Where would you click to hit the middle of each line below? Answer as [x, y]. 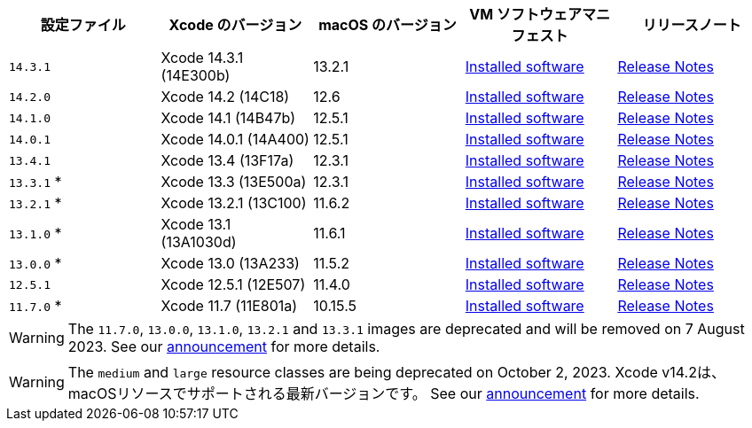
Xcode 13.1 [196, 224]
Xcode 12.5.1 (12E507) [233, 284]
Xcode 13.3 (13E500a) [234, 182]
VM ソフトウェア [525, 14]
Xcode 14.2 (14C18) [225, 97]
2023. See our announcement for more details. [224, 346]
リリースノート [692, 25]
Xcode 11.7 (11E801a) [229, 306]
